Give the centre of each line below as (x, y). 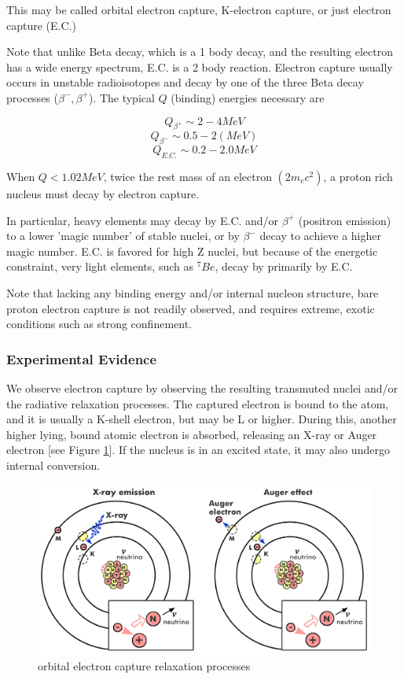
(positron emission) (345, 220)
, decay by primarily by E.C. (284, 266)
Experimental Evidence (82, 358)
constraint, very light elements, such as (100, 266)
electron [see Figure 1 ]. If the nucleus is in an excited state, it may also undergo (198, 450)
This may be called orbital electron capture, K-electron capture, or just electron (199, 9)
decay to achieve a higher (320, 236)
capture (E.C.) (41, 25)
